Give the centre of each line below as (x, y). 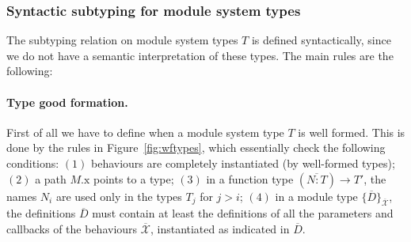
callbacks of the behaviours (72, 228)
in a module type (316, 196)
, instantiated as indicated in (220, 228)
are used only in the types (119, 196)
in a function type (250, 178)
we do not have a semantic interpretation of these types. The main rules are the (200, 55)
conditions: (33, 163)
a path (51, 178)
